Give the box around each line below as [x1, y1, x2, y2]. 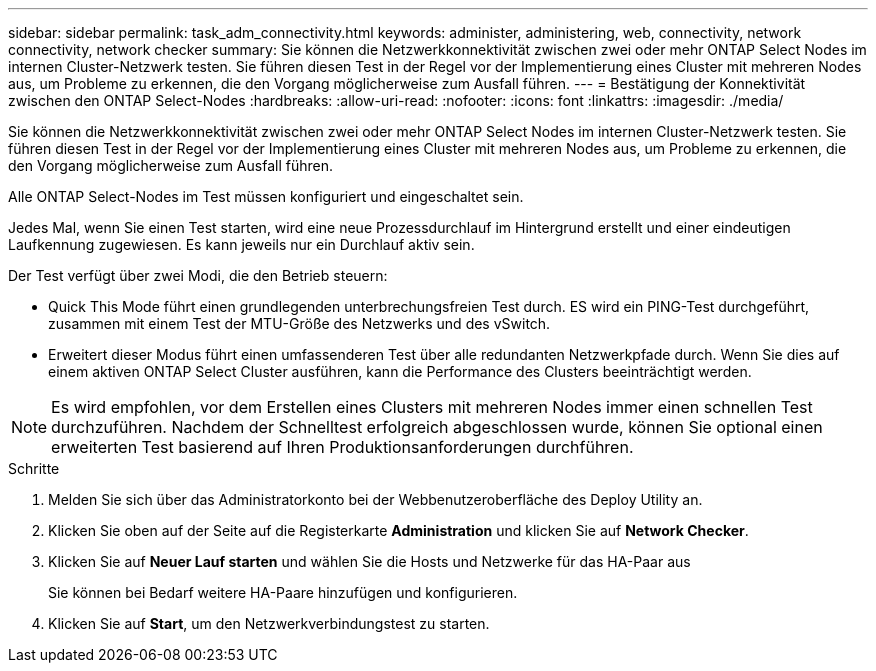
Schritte [8, 460, 60, 477]
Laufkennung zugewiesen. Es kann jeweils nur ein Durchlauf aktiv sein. [8, 236, 475, 253]
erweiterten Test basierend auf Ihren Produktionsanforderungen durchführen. [51, 437, 634, 457]
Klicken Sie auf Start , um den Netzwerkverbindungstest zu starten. [48, 615, 490, 632]
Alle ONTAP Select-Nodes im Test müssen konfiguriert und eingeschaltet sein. [8, 188, 524, 205]
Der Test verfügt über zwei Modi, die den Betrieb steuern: [8, 267, 388, 284]
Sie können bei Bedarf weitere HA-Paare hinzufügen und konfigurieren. [48, 584, 518, 601]
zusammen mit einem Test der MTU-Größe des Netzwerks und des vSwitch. [48, 315, 551, 332]
